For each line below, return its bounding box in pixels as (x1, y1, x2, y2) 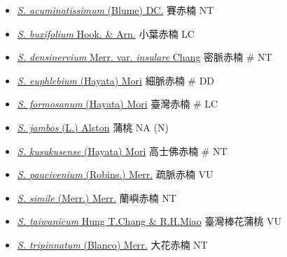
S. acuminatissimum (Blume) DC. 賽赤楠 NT (17, 3, 214, 17)
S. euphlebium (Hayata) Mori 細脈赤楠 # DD (17, 73, 215, 87)
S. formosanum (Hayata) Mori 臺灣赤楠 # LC (17, 96, 218, 111)
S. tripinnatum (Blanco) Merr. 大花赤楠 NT (17, 237, 208, 251)
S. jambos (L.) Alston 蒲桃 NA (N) (17, 119, 169, 134)
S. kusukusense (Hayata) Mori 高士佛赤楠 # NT (17, 143, 227, 158)
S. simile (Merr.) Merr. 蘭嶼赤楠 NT (17, 190, 176, 205)
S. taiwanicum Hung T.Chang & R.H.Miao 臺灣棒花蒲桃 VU (17, 214, 282, 228)
